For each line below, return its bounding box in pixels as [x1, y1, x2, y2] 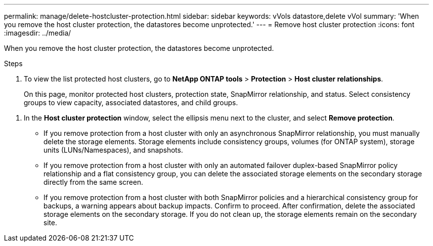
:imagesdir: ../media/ [4, 29, 71, 37]
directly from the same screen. [43, 178, 143, 186]
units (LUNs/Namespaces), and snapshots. [43, 146, 183, 154]
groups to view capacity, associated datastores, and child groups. [24, 98, 238, 107]
